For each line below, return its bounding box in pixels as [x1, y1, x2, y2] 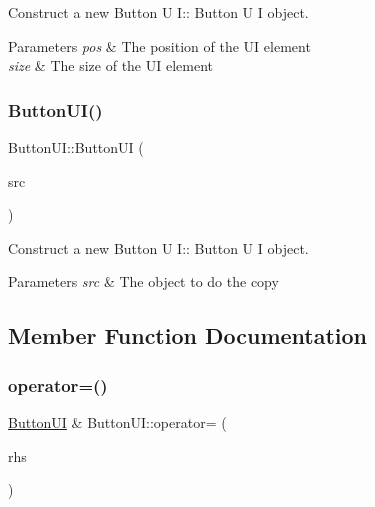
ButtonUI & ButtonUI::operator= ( [8, 411, 227, 432]
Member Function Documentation [8, 320, 368, 351]
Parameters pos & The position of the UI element [8, 35, 311, 56]
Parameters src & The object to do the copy [8, 271, 279, 292]
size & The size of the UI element [8, 55, 214, 76]
